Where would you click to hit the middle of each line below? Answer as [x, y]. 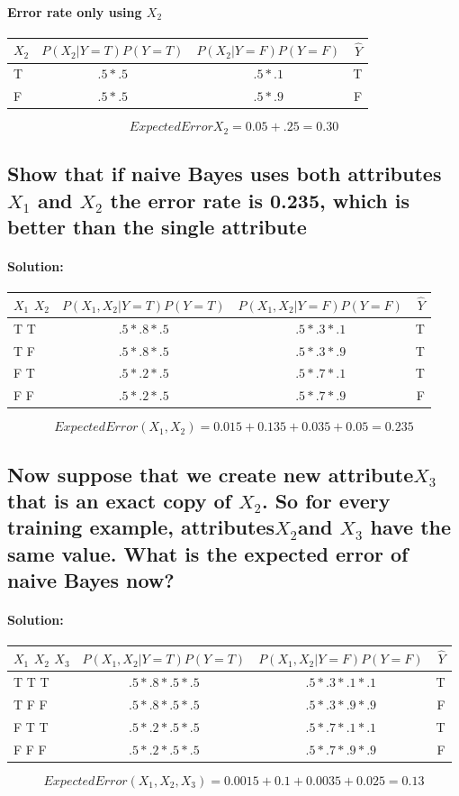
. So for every [326, 501]
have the [411, 527]
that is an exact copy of [119, 501]
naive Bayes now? [91, 580]
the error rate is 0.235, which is [260, 200]
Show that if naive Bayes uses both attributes [225, 174]
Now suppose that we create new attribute [211, 474]
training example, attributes [141, 527]
